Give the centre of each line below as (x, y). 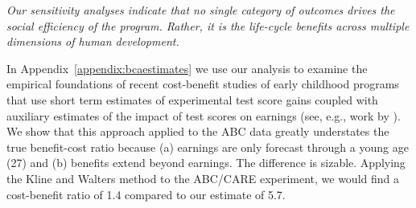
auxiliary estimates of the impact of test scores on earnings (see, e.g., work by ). (204, 115)
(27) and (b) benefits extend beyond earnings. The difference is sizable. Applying (206, 163)
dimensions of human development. (93, 41)
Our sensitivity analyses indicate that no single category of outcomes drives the (201, 10)
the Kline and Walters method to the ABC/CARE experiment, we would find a (203, 178)
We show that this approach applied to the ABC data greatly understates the (198, 131)
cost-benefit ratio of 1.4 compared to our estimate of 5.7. (146, 194)
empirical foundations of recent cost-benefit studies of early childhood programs (203, 84)
